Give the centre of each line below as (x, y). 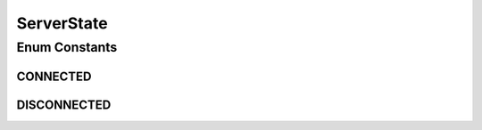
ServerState (62, 23)
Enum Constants (67, 47)
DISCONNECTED (64, 105)
